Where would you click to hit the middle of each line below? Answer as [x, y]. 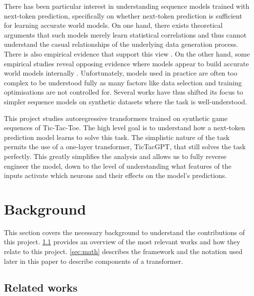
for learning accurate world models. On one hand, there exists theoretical [113, 25]
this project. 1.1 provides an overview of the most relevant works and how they [122, 242]
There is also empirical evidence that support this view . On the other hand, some [127, 53]
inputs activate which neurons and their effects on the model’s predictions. [116, 175]
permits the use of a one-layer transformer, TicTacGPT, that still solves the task [125, 147]
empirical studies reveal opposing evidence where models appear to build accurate [127, 63]
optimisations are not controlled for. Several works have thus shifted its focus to [124, 92]
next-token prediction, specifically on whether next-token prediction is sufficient [123, 15]
